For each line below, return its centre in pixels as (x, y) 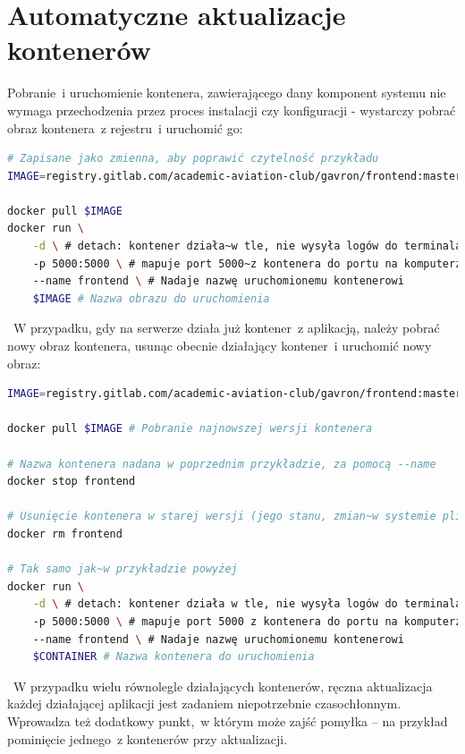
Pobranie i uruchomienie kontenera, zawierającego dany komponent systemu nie (227, 93)
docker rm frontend (65, 534)
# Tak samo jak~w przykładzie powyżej (123, 569)
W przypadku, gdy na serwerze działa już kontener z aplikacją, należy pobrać (226, 328)
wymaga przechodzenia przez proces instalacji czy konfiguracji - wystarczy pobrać (232, 110)
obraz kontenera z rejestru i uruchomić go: (125, 127)
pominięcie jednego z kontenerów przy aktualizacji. (148, 738)
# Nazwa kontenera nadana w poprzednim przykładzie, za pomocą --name (222, 464)
